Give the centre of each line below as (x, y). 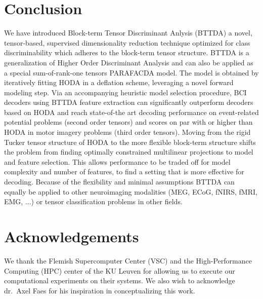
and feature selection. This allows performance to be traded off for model (117, 161)
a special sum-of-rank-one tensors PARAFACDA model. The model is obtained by (131, 72)
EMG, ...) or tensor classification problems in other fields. (93, 201)
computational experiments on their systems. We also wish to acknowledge (120, 281)
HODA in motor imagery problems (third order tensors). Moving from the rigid (127, 132)
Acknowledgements (72, 236)
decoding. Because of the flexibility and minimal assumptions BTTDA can (119, 182)
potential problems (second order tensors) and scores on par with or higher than (128, 122)
